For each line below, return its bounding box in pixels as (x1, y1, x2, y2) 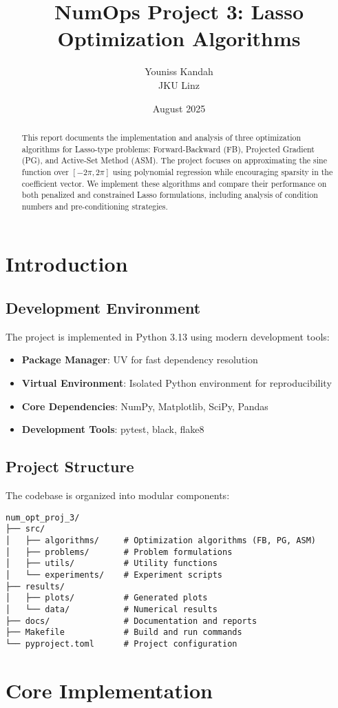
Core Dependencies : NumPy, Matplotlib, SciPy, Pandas (21, 398, 268, 413)
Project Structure (6, 456, 134, 477)
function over (21, 165, 69, 177)
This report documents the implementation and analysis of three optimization (21, 131, 302, 143)
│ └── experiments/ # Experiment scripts (6, 569, 222, 580)
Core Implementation (6, 676, 213, 704)
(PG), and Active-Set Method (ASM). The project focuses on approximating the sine (21, 154, 327, 166)
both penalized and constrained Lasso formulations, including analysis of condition (21, 189, 318, 201)
